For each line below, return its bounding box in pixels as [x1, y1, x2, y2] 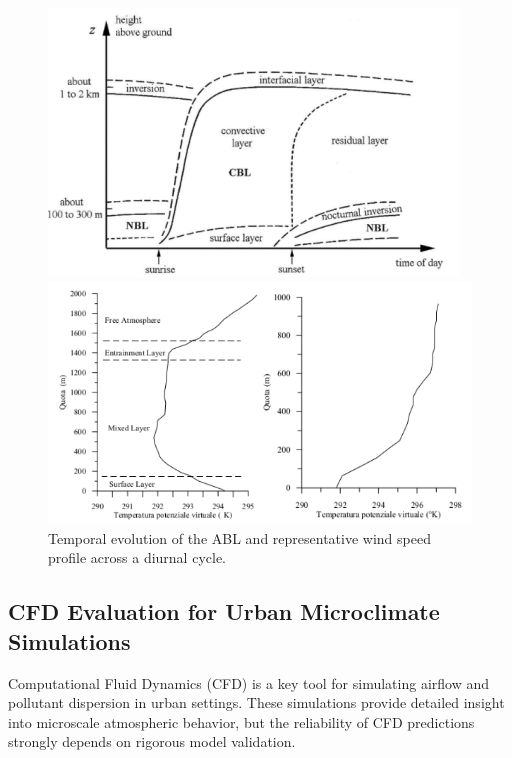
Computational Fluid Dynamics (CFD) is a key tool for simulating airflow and [8, 672, 490, 693]
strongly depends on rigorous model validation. [8, 731, 296, 752]
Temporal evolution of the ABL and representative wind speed [48, 527, 431, 548]
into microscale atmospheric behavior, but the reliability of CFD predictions [8, 711, 475, 732]
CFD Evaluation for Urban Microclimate [8, 596, 440, 627]
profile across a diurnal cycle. [48, 547, 226, 568]
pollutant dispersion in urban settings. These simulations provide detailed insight [8, 692, 505, 713]
